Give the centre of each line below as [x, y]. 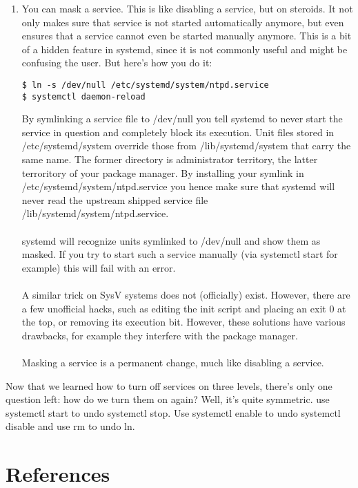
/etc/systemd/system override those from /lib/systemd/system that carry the [186, 146]
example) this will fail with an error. [99, 267]
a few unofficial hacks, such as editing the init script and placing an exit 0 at [184, 308]
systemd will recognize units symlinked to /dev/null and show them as [171, 240]
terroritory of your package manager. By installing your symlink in [163, 172]
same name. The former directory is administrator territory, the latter [170, 159]
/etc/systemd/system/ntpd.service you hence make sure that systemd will [178, 186]
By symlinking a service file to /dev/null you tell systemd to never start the [182, 119]
